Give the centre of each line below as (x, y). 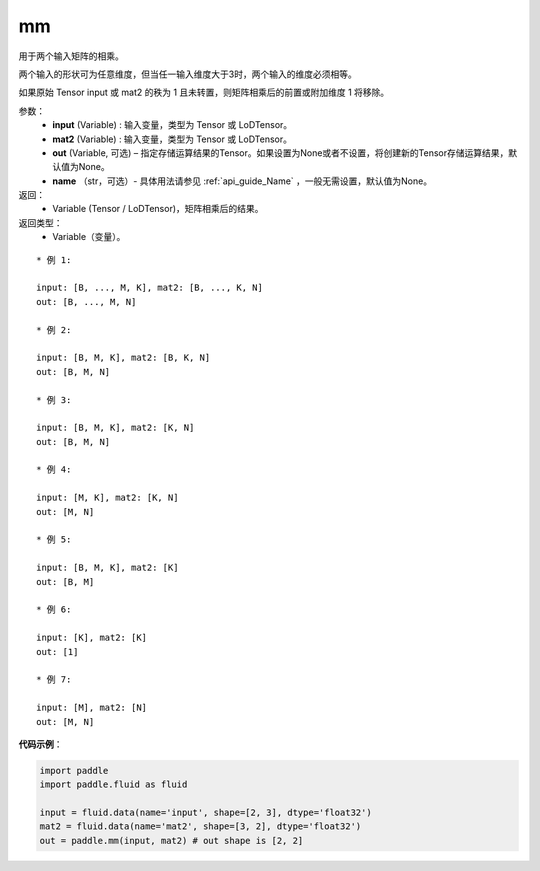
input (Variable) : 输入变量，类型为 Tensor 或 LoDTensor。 (172, 125)
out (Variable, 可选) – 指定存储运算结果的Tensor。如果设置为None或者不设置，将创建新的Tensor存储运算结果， (280, 152)
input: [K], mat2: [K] (92, 638)
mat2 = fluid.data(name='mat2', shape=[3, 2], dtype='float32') (200, 826)
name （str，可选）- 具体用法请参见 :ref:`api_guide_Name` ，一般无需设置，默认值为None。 (242, 181)
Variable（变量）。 (89, 237)
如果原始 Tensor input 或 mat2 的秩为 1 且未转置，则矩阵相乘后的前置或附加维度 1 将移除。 (204, 92)
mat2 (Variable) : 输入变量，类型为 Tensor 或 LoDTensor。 (172, 139)
